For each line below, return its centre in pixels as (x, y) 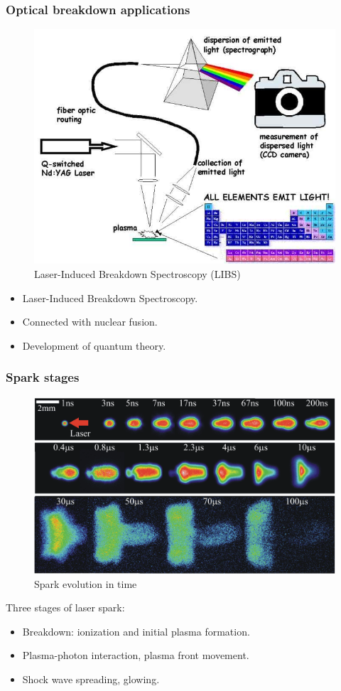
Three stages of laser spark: (65, 607)
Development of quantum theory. (94, 345)
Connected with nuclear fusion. (90, 322)
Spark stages (43, 377)
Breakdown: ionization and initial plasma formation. (136, 631)
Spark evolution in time (86, 583)
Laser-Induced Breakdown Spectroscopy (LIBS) (137, 274)
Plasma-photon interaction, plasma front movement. (136, 655)
